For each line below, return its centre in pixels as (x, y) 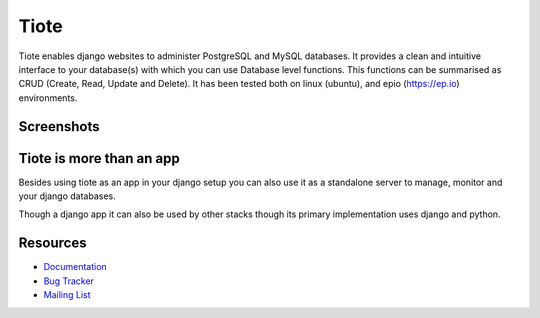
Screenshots (59, 126)
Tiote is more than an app (99, 158)
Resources (52, 243)
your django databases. (67, 196)
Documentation (75, 267)
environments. (48, 97)
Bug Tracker (69, 281)
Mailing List (67, 295)
